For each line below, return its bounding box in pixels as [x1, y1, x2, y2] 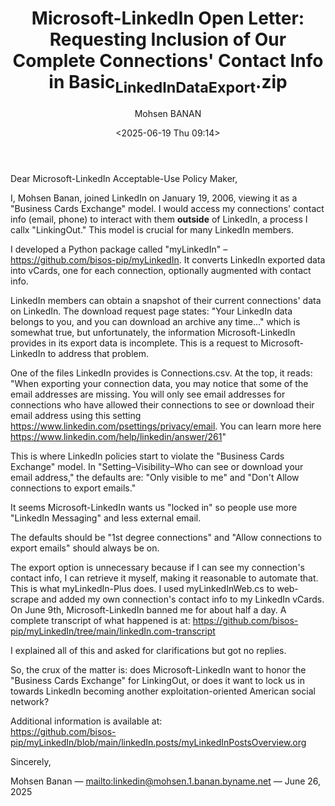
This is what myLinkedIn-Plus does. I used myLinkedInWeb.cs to [10, 582, 275, 594]
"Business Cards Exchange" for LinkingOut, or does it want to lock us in [10, 674, 306, 686]
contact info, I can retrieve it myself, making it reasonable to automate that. [10, 572, 319, 584]
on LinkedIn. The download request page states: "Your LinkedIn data [10, 305, 293, 317]
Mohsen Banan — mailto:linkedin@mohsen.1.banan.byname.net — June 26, [10, 775, 322, 787]
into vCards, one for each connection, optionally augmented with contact [10, 264, 312, 276]
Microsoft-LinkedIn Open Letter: [31, 7, 305, 30]
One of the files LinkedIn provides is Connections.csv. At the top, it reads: [10, 367, 313, 379]
